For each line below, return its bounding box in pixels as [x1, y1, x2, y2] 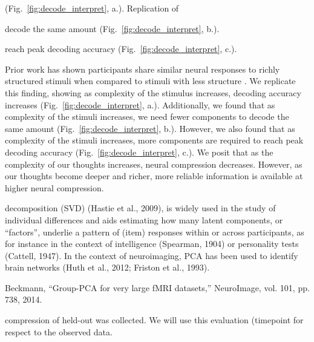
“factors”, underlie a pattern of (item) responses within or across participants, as [5, 225, 304, 238]
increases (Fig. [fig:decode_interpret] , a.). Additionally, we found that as [5, 98, 275, 111]
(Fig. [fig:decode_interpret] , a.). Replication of [5, 2, 179, 14]
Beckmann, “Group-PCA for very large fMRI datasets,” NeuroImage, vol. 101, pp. [5, 281, 310, 294]
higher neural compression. [5, 181, 104, 194]
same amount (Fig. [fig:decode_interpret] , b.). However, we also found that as [5, 122, 295, 134]
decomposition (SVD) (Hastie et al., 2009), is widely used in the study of [5, 202, 276, 214]
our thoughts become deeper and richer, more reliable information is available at [5, 169, 303, 182]
